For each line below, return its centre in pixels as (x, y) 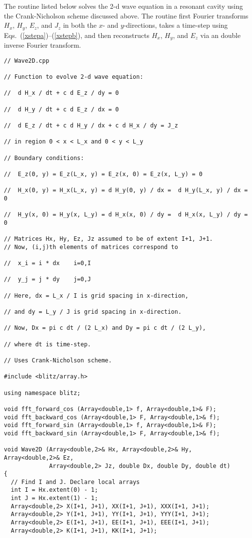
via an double (220, 35)
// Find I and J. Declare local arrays (75, 482)
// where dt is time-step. (47, 344)
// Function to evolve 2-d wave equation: (74, 77)
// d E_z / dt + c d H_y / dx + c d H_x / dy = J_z (91, 125)
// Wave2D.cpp (27, 61)
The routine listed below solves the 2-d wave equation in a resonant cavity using (124, 6)
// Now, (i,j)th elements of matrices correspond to (91, 247)
